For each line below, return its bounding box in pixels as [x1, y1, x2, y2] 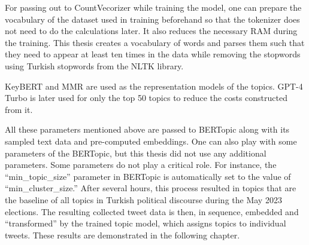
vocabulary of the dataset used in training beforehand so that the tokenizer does [5, 13, 300, 25]
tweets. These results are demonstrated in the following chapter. [5, 228, 240, 241]
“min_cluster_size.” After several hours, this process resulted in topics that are [5, 182, 296, 194]
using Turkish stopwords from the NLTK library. [5, 59, 184, 72]
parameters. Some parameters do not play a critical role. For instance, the [5, 158, 277, 171]
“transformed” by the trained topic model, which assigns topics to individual [5, 217, 286, 229]
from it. [5, 103, 33, 115]
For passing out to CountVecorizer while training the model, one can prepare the [5, 1, 302, 13]
